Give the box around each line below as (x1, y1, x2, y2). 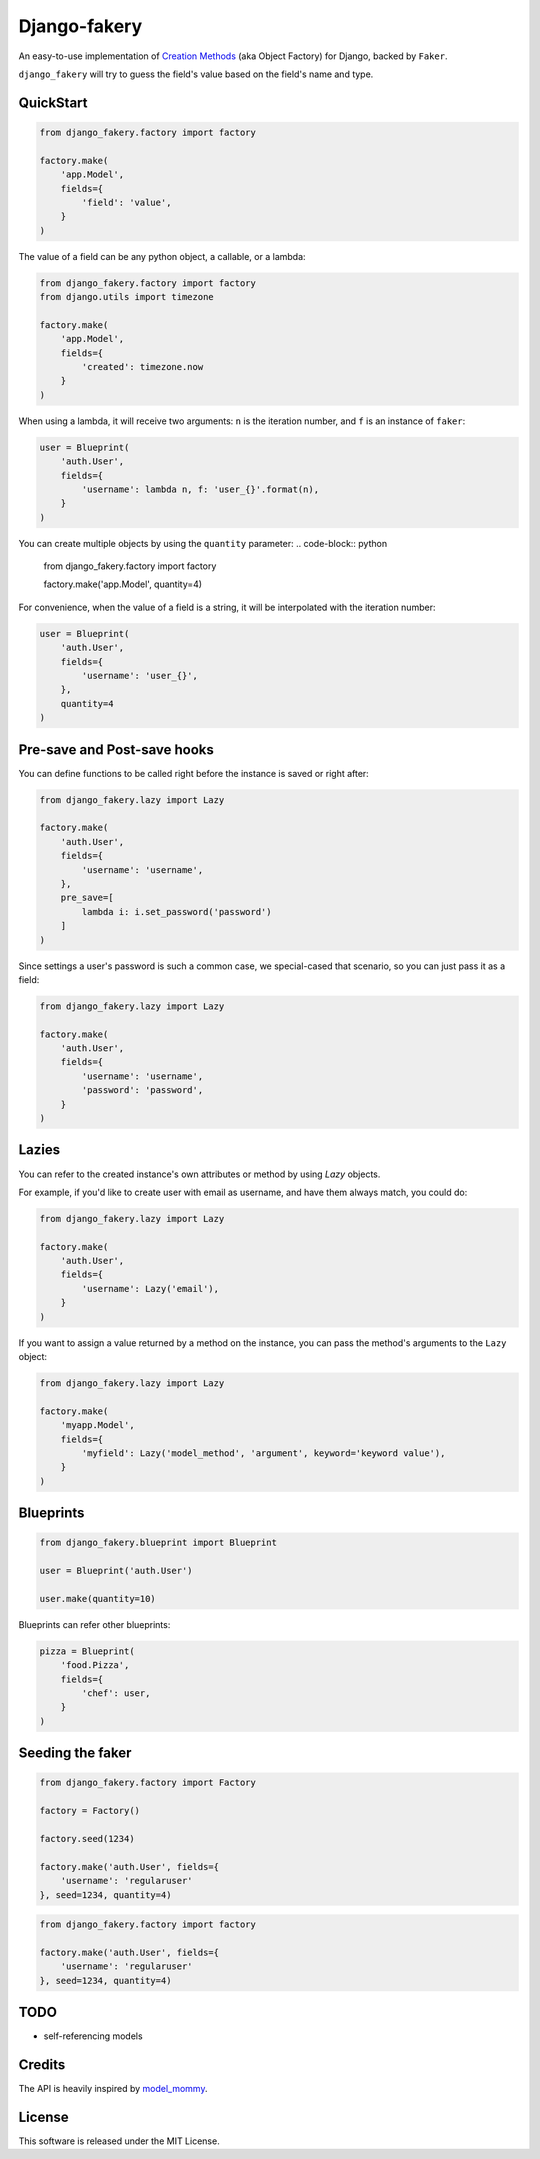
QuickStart (18, 94, 89, 111)
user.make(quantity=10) (39, 1593, 157, 1604)
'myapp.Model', (60, 1420, 135, 1431)
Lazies (18, 1141, 61, 1159)
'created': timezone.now (81, 361, 204, 372)
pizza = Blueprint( (39, 1645, 135, 1657)
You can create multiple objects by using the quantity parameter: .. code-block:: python (18, 537, 388, 549)
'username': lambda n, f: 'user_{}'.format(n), (81, 483, 320, 495)
